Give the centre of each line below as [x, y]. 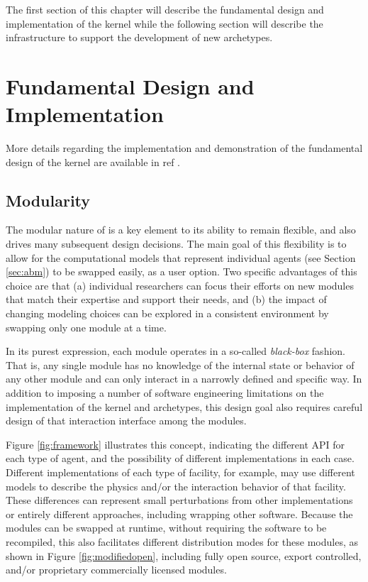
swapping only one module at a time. [86, 327]
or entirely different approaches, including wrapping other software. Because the [179, 514]
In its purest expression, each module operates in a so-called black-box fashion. [175, 351]
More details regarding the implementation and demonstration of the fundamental [184, 148]
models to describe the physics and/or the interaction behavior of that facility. [176, 486]
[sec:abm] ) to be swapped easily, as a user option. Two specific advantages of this [182, 271]
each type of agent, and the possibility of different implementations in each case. [180, 458]
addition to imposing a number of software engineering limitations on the [165, 393]
